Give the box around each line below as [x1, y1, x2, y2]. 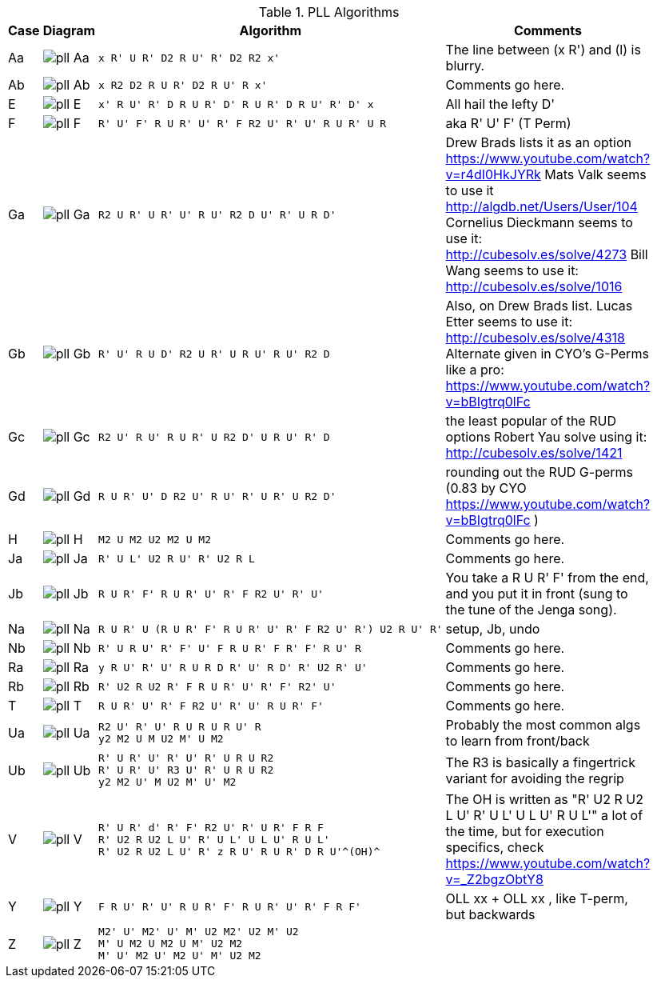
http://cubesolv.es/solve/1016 [445, 278, 623, 294]
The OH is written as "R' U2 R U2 [445, 791, 643, 807]
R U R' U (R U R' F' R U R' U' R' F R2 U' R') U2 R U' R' [98, 622, 443, 635]
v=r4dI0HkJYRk [445, 166, 541, 182]
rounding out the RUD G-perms [445, 464, 633, 480]
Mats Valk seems [544, 166, 647, 182]
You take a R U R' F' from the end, [445, 570, 649, 586]
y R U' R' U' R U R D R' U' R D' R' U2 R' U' [98, 661, 368, 674]
